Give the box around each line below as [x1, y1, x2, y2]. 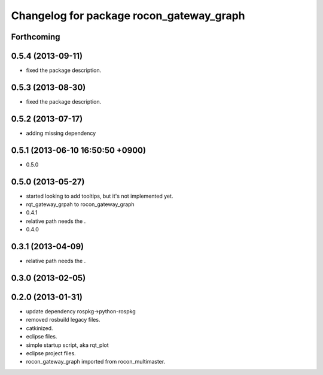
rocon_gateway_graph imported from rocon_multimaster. [26, 358, 166, 365]
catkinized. [26, 324, 53, 332]
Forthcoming [11, 32, 60, 42]
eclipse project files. [26, 350, 76, 357]
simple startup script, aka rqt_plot [26, 341, 109, 349]
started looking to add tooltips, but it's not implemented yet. [26, 192, 173, 199]
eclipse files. [26, 333, 57, 340]
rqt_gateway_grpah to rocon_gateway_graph [26, 201, 135, 208]
